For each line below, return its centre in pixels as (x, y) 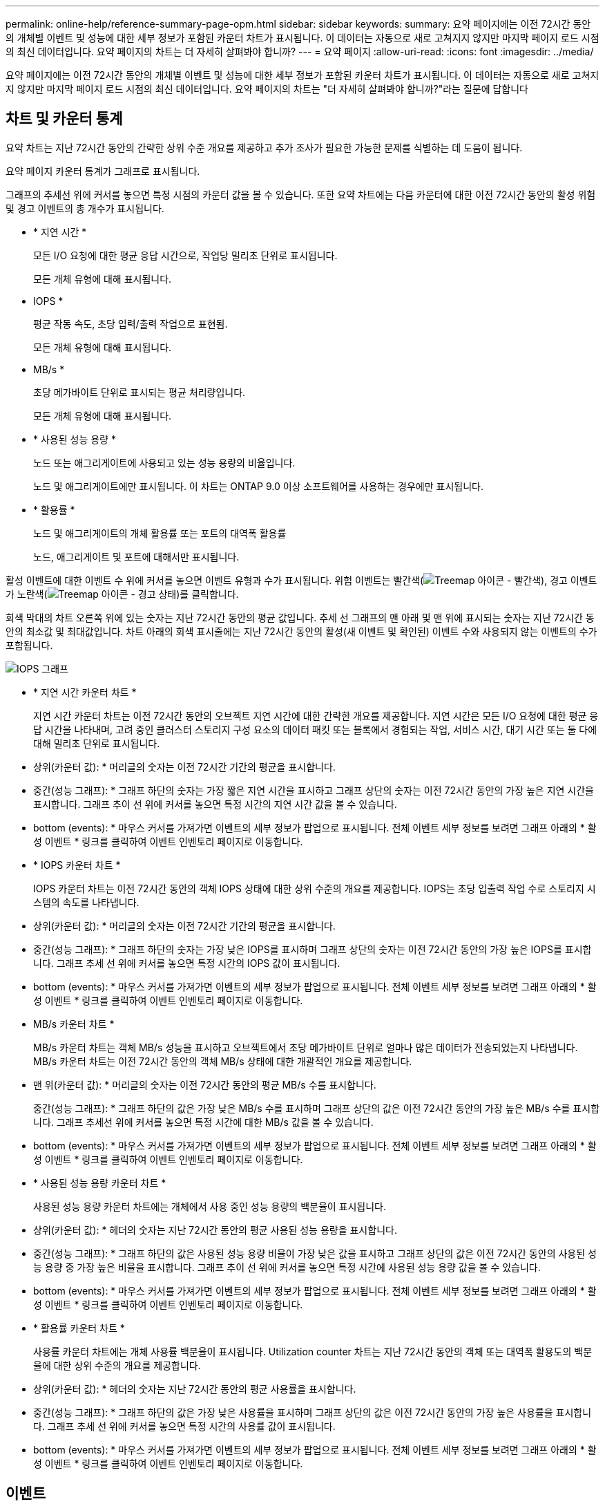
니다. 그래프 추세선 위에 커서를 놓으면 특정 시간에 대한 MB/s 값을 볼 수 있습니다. (203, 1122)
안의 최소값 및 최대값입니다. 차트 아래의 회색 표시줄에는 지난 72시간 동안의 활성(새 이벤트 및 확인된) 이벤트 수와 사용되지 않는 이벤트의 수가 (301, 631)
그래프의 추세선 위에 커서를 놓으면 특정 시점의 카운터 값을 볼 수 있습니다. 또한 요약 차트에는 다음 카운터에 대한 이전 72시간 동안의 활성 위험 (301, 194)
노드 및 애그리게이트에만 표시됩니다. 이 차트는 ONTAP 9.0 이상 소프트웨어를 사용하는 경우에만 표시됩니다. (258, 486)
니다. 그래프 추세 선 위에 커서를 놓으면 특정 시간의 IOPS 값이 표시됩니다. (187, 963)
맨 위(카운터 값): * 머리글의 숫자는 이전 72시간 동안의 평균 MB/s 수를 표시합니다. (205, 1084)
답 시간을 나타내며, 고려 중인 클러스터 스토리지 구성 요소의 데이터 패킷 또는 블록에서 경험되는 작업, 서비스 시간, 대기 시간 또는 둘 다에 (315, 729)
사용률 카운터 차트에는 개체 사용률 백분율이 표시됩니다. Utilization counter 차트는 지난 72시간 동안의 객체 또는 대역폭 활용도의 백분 (313, 1351)
